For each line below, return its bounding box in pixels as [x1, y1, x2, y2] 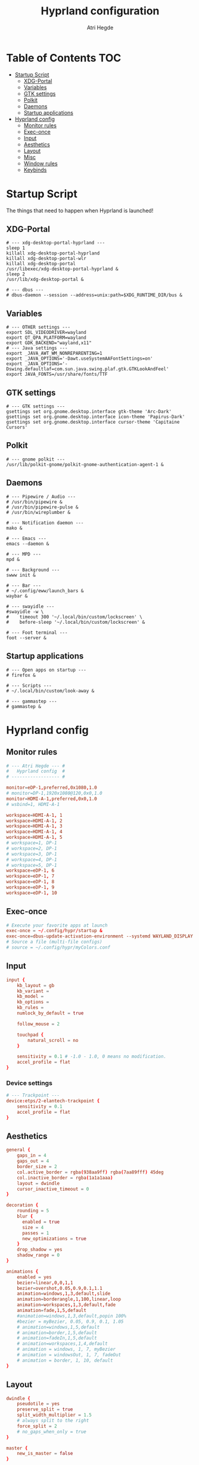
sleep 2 [6, 271, 26, 277]
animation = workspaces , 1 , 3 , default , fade [17, 1302, 116, 1308]
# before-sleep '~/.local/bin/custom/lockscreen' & [6, 619, 145, 625]
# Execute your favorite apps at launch [6, 922, 108, 928]
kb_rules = [17, 1005, 44, 1011]
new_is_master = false [17, 1451, 73, 1457]
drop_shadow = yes [17, 1247, 63, 1253]
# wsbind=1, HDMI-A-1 [6, 801, 60, 807]
